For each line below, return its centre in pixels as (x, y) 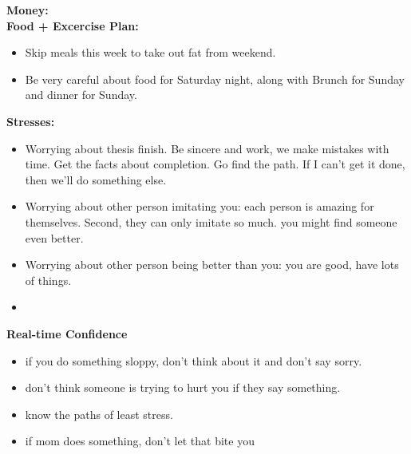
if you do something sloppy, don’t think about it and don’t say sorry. (194, 360)
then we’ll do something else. (96, 179)
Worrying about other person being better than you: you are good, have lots (212, 265)
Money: (28, 10)
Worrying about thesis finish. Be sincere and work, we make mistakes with (207, 148)
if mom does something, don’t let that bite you (140, 441)
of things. (48, 280)
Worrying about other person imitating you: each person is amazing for (200, 206)
